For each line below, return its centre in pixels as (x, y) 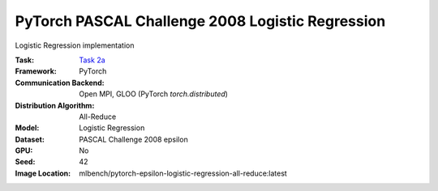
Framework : (36, 71)
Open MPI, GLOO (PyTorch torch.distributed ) (154, 94)
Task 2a (92, 60)
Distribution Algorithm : (55, 105)
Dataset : (30, 139)
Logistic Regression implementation (75, 45)
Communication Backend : (60, 83)
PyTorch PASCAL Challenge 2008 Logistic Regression (200, 21)
